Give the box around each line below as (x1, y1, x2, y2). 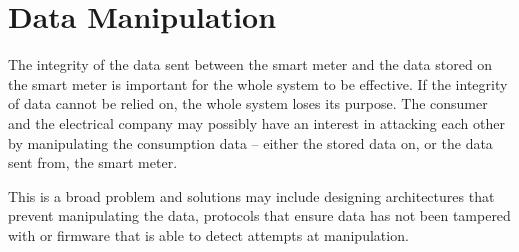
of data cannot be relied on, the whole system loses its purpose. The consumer (8, 93, 488, 114)
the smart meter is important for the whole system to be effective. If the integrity (8, 73, 508, 94)
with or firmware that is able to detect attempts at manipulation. (8, 224, 409, 245)
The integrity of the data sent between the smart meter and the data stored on (8, 54, 493, 75)
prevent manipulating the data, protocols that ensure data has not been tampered (8, 205, 511, 226)
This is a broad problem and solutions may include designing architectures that (8, 185, 495, 206)
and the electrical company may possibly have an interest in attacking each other (8, 112, 505, 133)
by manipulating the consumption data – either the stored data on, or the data (8, 132, 493, 153)
